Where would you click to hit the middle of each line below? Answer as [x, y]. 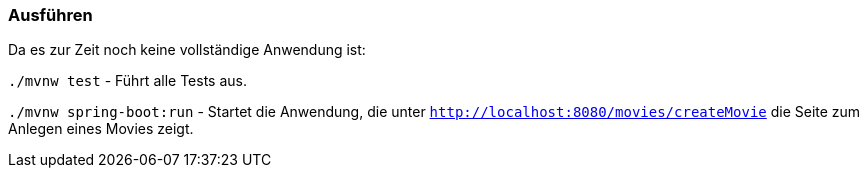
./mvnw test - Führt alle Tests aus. [127, 81]
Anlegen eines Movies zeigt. [101, 129]
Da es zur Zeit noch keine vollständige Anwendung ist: [187, 50]
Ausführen [50, 15]
